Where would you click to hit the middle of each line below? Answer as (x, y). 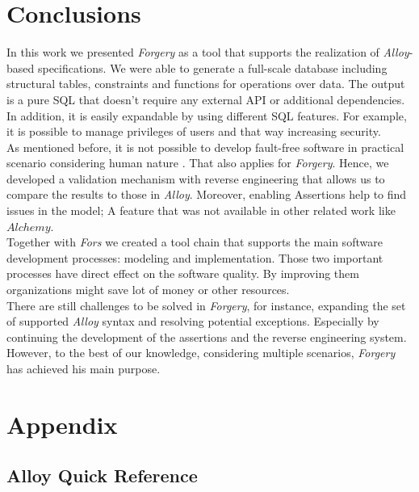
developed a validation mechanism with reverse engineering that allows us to (196, 178)
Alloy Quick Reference (102, 475)
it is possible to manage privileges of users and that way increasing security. (194, 131)
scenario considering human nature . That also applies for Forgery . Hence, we (198, 163)
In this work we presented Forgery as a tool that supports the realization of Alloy (208, 52)
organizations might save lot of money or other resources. (148, 290)
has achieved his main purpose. (84, 368)
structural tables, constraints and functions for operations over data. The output (206, 84)
